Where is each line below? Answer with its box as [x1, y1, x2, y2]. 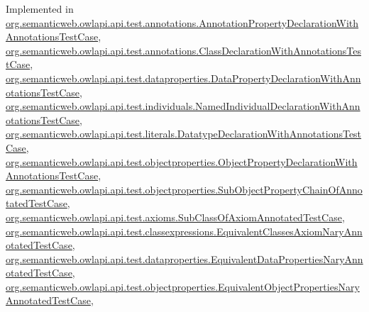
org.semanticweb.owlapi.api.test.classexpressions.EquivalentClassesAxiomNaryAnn [6, 223, 363, 238]
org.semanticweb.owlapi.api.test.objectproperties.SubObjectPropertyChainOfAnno [6, 182, 363, 196]
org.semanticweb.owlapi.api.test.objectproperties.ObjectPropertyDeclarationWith [6, 154, 358, 169]
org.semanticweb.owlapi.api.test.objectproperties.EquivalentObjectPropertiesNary [6, 279, 360, 294]
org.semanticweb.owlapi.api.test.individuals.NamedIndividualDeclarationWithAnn [6, 99, 360, 113]
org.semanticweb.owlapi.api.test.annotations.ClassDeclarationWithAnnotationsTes [6, 43, 361, 57]
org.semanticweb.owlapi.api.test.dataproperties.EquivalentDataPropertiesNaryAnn [6, 251, 363, 266]
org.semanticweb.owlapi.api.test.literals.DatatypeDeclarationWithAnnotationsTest [6, 126, 362, 141]
